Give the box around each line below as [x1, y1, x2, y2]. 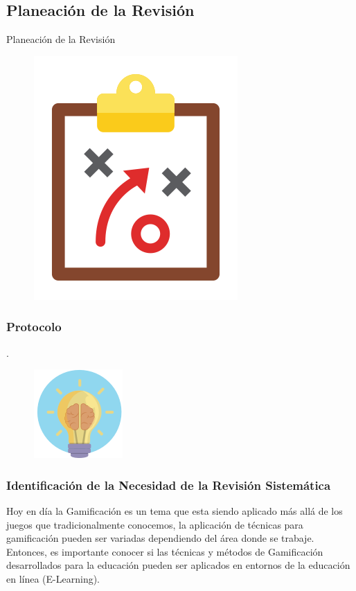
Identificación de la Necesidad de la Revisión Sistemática [6, 476, 331, 493]
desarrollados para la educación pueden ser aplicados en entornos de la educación [6, 558, 350, 572]
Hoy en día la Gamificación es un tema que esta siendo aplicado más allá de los [6, 504, 343, 518]
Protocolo [6, 318, 62, 335]
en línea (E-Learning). [6, 571, 100, 585]
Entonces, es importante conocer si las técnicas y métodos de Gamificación [6, 544, 323, 558]
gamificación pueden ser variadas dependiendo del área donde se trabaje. [6, 531, 314, 545]
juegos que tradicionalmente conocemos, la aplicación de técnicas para [6, 517, 303, 531]
